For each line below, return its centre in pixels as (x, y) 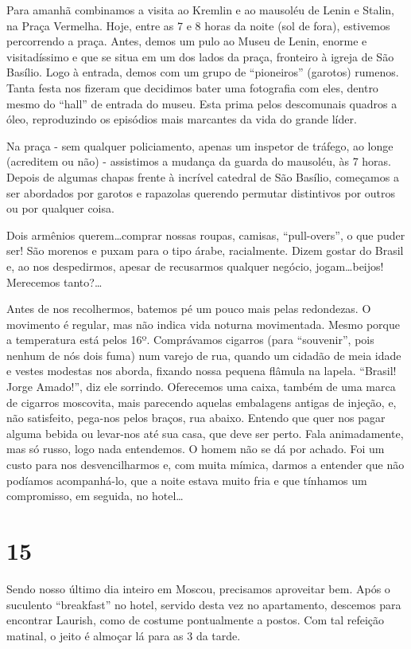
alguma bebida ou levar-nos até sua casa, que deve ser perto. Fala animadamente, (205, 433)
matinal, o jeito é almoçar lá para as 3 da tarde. (124, 635)
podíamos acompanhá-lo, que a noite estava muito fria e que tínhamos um (187, 480)
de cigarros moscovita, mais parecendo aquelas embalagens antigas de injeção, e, (202, 402)
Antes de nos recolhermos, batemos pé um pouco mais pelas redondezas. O (189, 309)
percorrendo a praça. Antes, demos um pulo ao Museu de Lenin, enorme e (187, 41)
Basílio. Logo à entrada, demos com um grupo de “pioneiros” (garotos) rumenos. (203, 72)
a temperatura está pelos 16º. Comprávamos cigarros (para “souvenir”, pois (190, 340)
